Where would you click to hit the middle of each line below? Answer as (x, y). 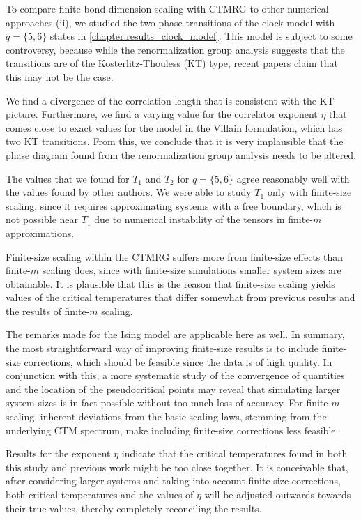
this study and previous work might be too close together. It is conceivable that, (177, 467)
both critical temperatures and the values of (100, 494)
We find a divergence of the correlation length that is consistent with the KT (170, 100)
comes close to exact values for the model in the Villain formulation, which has (174, 127)
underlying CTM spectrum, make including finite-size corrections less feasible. (172, 430)
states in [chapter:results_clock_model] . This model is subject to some (201, 36)
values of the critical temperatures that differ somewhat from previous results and (180, 297)
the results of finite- (48, 311)
